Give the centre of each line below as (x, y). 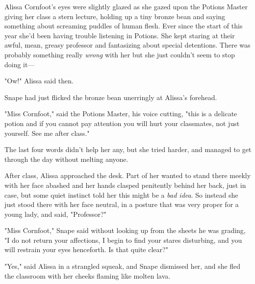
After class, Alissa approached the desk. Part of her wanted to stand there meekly (128, 175)
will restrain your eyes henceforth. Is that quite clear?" (86, 249)
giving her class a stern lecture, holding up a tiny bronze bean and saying (115, 16)
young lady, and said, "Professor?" (55, 214)
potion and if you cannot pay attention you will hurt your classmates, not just (122, 123)
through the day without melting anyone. (66, 159)
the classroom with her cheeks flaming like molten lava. (88, 275)
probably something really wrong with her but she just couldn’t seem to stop (120, 54)
